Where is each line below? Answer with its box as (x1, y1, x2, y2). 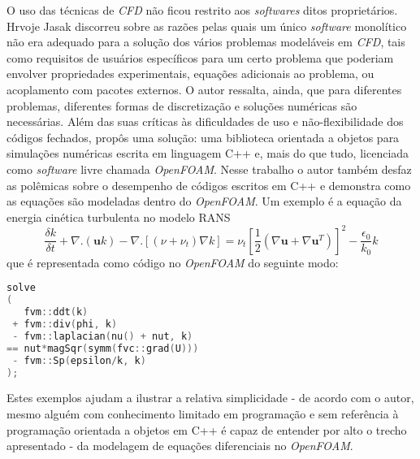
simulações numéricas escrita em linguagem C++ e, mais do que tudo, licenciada (6, 145, 409, 162)
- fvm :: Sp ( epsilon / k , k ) (12, 354, 146, 366)
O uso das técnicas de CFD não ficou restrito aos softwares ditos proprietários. (6, 2, 398, 18)
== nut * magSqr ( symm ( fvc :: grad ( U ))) (6, 342, 199, 354)
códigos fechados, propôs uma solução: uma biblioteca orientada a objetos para (6, 128, 400, 145)
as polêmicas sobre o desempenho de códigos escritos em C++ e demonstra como (6, 176, 411, 193)
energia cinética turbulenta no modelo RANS (6, 208, 231, 225)
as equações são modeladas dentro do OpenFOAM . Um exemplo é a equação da (6, 193, 402, 210)
